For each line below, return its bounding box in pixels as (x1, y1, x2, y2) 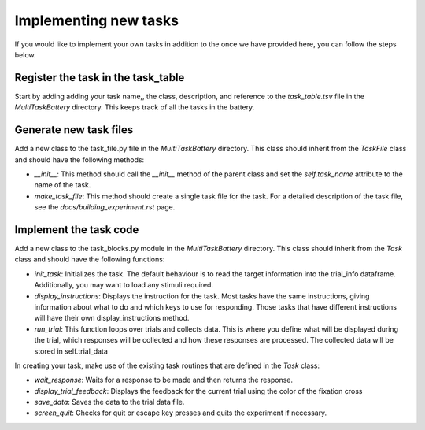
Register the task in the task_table (14, 71, 185, 84)
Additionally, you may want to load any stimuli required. (34, 280, 214, 290)
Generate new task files (14, 123, 134, 137)
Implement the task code (14, 223, 139, 236)
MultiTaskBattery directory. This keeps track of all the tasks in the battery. (14, 102, 255, 112)
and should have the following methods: (14, 154, 145, 165)
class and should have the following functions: (14, 254, 165, 264)
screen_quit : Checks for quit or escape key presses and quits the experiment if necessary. (34, 408, 327, 417)
